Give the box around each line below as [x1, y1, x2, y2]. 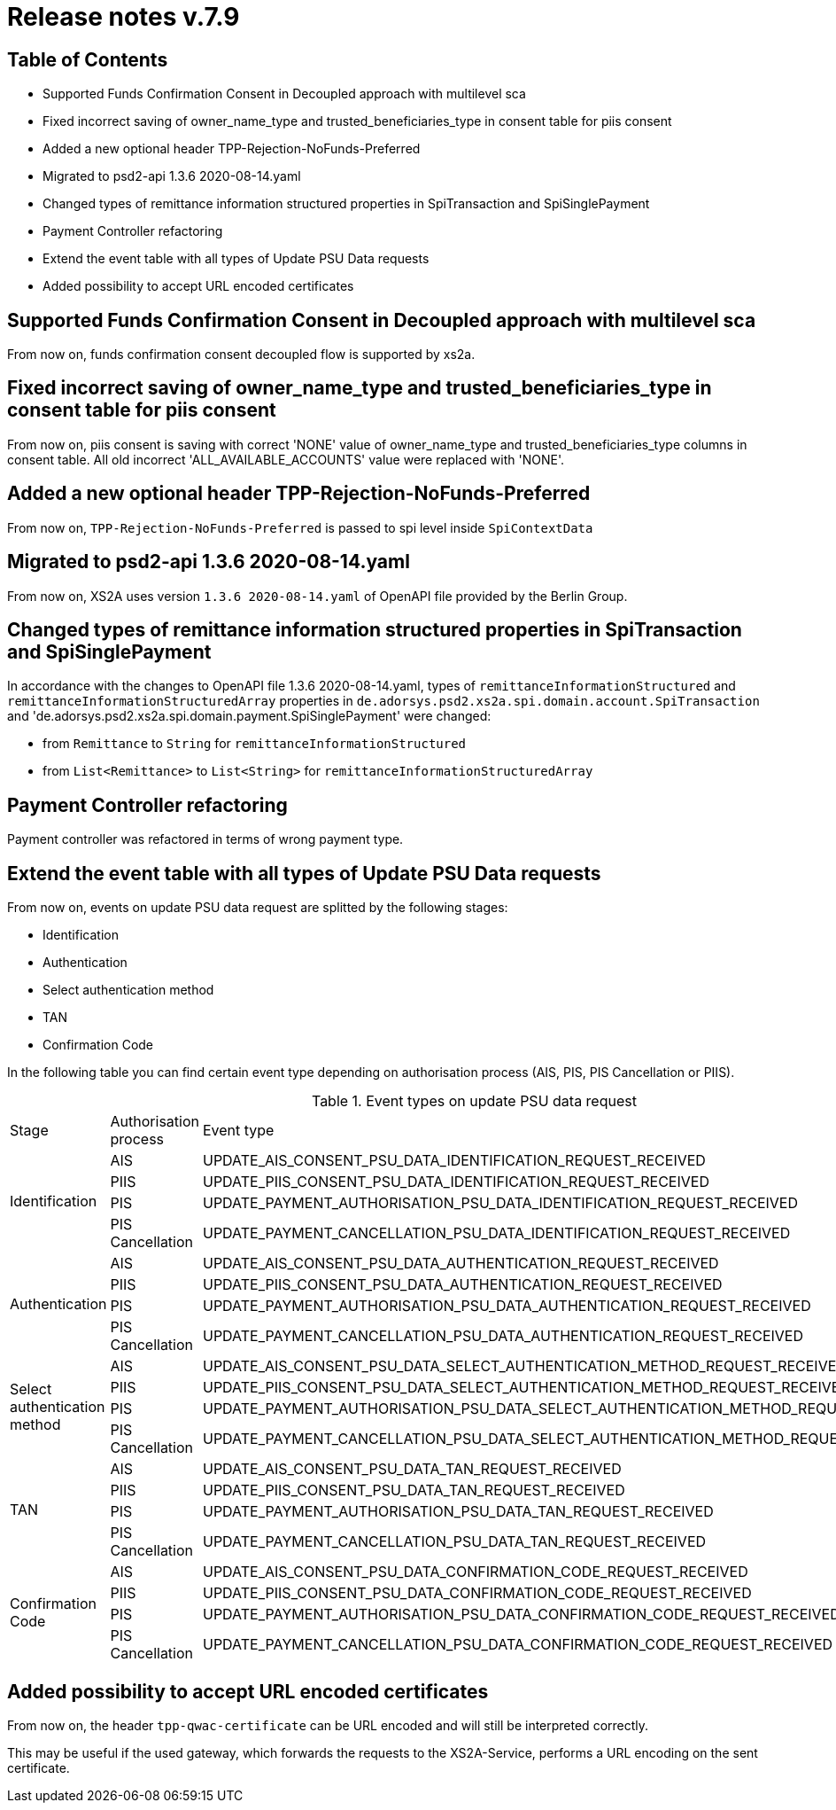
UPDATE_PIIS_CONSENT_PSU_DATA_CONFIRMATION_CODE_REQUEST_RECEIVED [202, 1584, 752, 1603]
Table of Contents [7, 48, 168, 71]
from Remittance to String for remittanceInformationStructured [43, 736, 467, 752]
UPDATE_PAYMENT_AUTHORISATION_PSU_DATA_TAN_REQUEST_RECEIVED [202, 1502, 714, 1521]
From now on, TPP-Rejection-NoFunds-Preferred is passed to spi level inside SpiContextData [7, 519, 593, 535]
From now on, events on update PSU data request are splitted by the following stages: [7, 900, 508, 916]
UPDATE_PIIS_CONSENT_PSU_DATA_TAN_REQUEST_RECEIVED [202, 1481, 625, 1500]
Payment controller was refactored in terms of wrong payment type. [7, 831, 404, 847]
